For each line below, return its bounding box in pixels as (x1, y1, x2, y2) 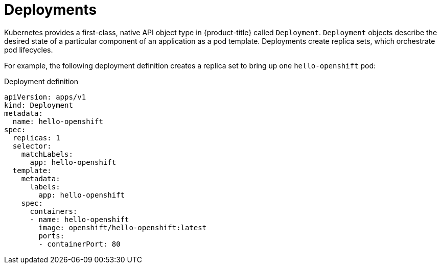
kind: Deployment (4, 101, 73, 109)
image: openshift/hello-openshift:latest (38, 223, 207, 232)
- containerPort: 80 (38, 239, 121, 248)
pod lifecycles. (4, 45, 53, 54)
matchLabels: (21, 150, 73, 158)
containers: (30, 207, 78, 215)
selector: (12, 141, 52, 150)
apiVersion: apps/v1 (4, 92, 86, 101)
